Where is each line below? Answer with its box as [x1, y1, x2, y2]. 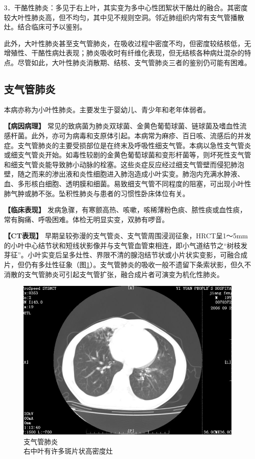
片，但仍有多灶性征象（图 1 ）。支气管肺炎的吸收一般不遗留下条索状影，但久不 [4, 259, 251, 270]
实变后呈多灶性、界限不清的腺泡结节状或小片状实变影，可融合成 [41, 250, 248, 260]
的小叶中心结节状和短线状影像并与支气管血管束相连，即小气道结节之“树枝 [4, 240, 241, 250]
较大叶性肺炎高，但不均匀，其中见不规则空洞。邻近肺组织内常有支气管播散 [4, 12, 244, 22]
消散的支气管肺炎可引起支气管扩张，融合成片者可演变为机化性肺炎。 [4, 269, 224, 279]
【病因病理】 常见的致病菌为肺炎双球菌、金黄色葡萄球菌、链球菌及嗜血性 [4, 121, 240, 131]
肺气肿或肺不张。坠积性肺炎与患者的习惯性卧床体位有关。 [4, 188, 189, 198]
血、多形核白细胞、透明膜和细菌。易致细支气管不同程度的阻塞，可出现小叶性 [4, 178, 251, 188]
